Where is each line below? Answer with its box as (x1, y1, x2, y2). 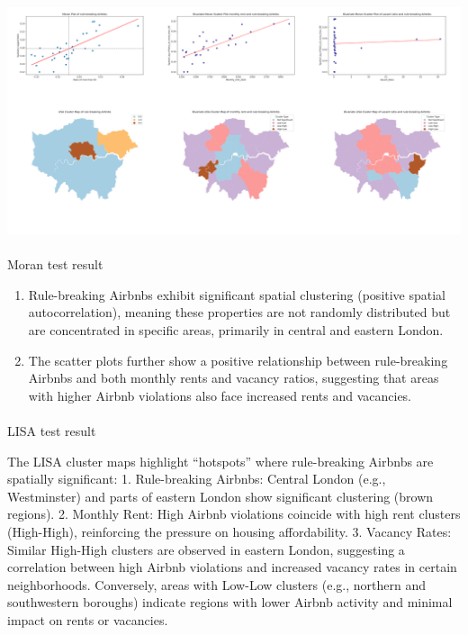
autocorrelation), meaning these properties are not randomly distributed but (28, 303, 451, 322)
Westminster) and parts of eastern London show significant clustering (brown (7, 486, 434, 505)
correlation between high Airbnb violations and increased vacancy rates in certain (7, 558, 457, 576)
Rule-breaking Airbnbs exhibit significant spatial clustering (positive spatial (28, 285, 446, 304)
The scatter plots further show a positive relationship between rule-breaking (28, 350, 448, 369)
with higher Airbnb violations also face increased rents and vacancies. (28, 386, 412, 404)
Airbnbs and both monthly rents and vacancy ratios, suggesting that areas (28, 368, 439, 387)
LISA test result (7, 421, 96, 440)
